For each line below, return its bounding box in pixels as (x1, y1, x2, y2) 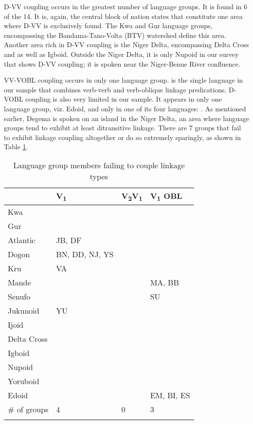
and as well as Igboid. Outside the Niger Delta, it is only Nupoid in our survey (4, 49, 239, 59)
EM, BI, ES (150, 389, 190, 401)
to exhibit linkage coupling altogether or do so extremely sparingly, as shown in (4, 132, 241, 142)
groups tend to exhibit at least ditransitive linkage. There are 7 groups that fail (4, 123, 241, 133)
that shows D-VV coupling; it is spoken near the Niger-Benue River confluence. (4, 58, 240, 69)
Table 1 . (4, 141, 28, 152)
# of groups (8, 404, 49, 415)
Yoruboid (8, 375, 39, 387)
